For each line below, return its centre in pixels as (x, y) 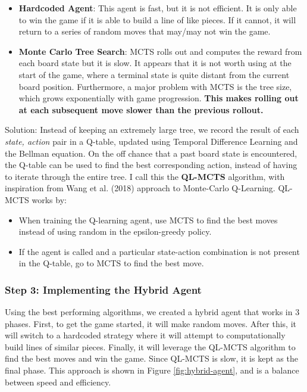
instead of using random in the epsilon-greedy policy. (115, 231)
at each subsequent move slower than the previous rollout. (141, 109)
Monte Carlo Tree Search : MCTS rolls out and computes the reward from (160, 51)
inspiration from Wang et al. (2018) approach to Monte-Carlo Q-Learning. (140, 188)
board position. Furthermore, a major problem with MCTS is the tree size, (155, 86)
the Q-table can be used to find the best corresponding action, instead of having (151, 165)
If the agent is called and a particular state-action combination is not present (159, 251)
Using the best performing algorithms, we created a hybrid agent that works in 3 (152, 312)
